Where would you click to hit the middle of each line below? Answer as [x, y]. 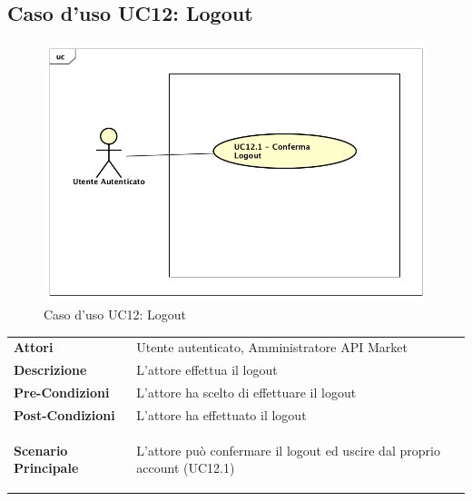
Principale [46, 468]
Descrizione [50, 370]
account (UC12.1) [186, 468]
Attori [34, 347]
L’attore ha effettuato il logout [221, 414]
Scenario [41, 450]
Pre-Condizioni [62, 393]
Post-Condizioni [64, 414]
